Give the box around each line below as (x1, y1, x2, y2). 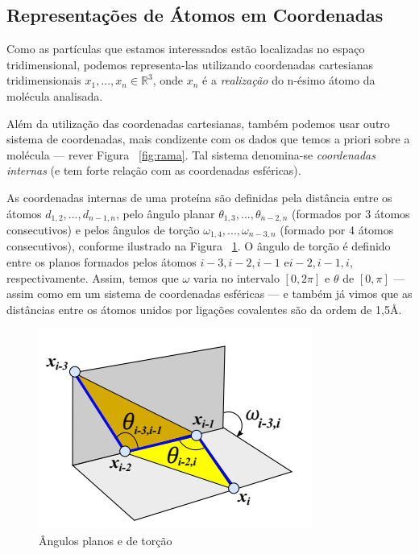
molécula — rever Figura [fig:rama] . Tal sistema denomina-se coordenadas (6, 146, 375, 163)
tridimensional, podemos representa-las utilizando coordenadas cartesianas (6, 56, 373, 72)
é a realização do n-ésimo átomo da (202, 72, 375, 89)
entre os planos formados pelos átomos (6, 254, 197, 271)
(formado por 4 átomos (280, 221, 394, 238)
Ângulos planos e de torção (39, 532, 172, 549)
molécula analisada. (6, 87, 103, 104)
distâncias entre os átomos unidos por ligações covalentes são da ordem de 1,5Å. (6, 300, 402, 317)
